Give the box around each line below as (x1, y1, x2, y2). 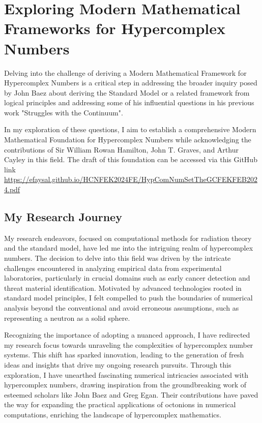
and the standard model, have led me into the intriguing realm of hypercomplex (4, 243, 253, 253)
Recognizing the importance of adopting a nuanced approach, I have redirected (4, 329, 250, 340)
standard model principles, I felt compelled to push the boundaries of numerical (4, 292, 253, 303)
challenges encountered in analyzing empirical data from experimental (4, 262, 222, 273)
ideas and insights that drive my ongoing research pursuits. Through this (4, 359, 231, 370)
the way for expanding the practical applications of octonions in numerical (4, 399, 236, 410)
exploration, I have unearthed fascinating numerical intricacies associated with (4, 369, 248, 380)
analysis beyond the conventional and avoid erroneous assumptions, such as (4, 302, 239, 313)
